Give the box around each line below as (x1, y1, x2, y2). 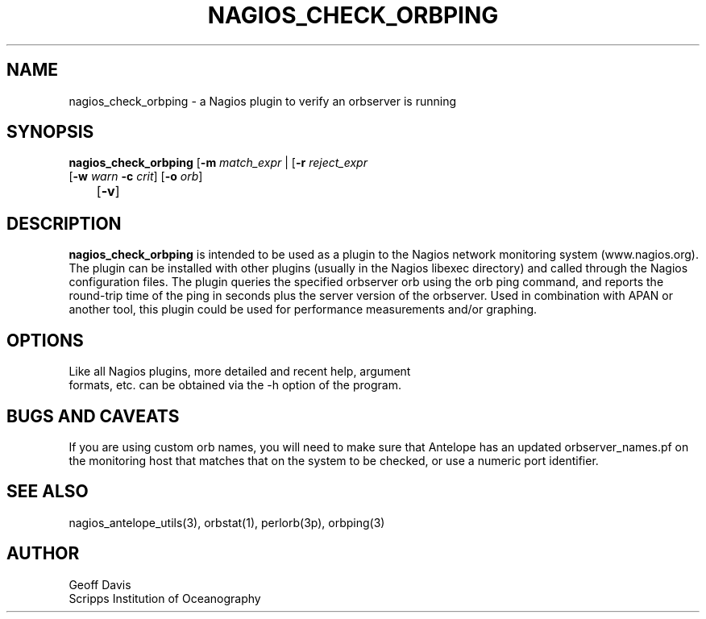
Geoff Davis (69, 577, 131, 592)
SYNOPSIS (6, 122, 94, 143)
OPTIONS (6, 330, 84, 351)
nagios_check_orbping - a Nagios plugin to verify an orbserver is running (69, 93, 457, 108)
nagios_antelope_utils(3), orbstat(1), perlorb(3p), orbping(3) (69, 515, 385, 530)
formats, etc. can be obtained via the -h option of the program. (69, 378, 401, 393)
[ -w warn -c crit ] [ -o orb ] (69, 169, 203, 184)
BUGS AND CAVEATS (6, 405, 180, 426)
